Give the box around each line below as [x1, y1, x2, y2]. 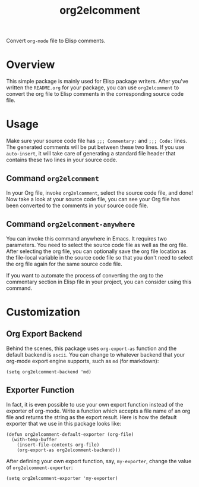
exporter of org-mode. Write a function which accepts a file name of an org [6, 407, 191, 414]
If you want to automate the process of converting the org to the [6, 271, 163, 279]
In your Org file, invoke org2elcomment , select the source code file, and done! [6, 189, 193, 196]
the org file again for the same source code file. [6, 260, 123, 267]
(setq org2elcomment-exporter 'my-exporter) [6, 475, 118, 481]
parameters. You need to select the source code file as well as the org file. [6, 241, 188, 248]
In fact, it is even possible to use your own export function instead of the [6, 401, 184, 408]
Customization [6, 305, 80, 319]
